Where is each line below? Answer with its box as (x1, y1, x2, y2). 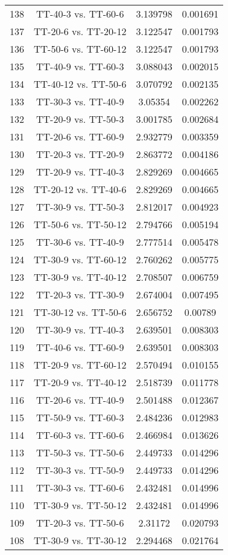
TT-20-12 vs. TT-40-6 (34, 182, 127, 196)
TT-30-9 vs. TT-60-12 (34, 252, 127, 266)
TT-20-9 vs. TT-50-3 (36, 112, 124, 126)
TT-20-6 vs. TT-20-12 (34, 24, 127, 38)
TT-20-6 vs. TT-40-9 (36, 393, 124, 407)
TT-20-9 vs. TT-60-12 (34, 358, 127, 372)
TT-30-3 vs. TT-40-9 (36, 94, 124, 108)
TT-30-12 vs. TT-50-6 (34, 305, 127, 319)
